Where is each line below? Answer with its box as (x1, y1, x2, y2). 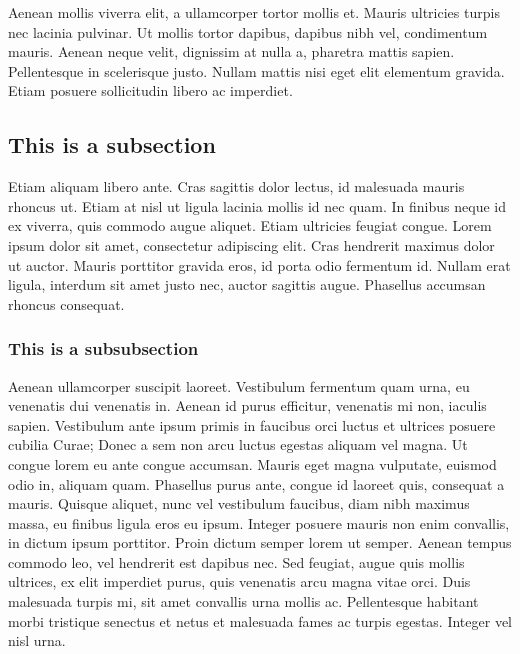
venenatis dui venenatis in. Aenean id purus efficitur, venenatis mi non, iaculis (8, 395, 487, 416)
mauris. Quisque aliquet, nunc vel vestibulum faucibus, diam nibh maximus (8, 493, 470, 514)
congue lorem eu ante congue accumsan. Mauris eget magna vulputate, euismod (8, 453, 497, 474)
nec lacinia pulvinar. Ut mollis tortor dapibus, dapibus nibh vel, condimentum (8, 21, 488, 42)
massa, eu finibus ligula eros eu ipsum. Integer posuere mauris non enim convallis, (8, 512, 510, 533)
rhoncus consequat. (8, 293, 125, 314)
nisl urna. (8, 630, 66, 651)
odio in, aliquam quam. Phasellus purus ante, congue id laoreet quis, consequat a (8, 473, 505, 494)
